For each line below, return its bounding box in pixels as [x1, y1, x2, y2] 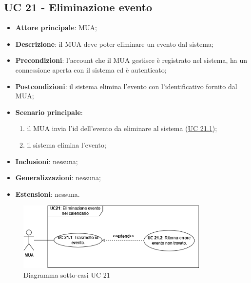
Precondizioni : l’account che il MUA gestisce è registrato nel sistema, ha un [15, 55, 248, 65]
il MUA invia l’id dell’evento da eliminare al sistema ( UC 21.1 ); [27, 123, 217, 133]
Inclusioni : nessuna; [15, 156, 78, 166]
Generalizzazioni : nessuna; [15, 172, 101, 183]
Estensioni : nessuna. [15, 189, 80, 199]
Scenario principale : [15, 107, 83, 117]
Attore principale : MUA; [15, 22, 97, 33]
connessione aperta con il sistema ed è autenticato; [15, 64, 167, 75]
